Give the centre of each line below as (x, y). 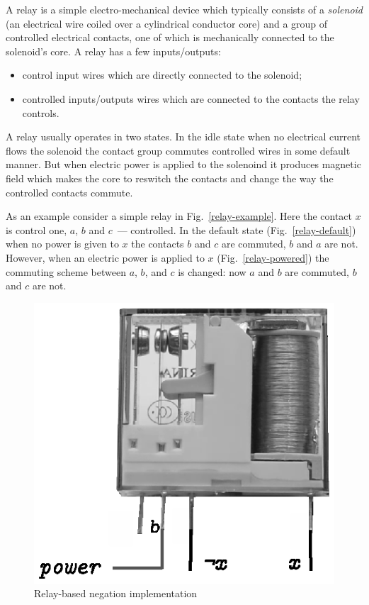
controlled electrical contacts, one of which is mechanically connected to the (170, 37)
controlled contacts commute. (69, 192)
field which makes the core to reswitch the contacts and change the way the (170, 178)
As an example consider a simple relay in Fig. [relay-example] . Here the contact (179, 216)
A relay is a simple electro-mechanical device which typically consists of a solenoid (184, 9)
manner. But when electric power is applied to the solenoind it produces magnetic (183, 164)
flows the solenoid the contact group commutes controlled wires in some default (178, 150)
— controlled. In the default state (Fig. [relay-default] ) (237, 229)
